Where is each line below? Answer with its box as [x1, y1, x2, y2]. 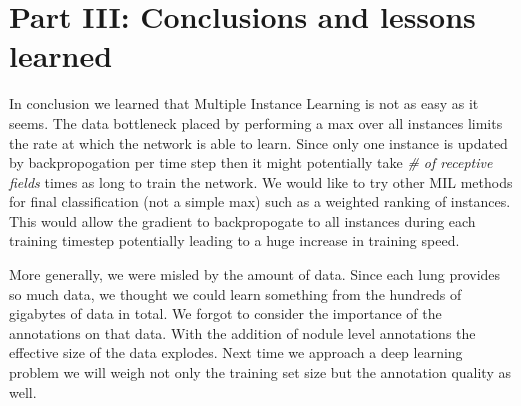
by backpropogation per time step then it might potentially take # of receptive [9, 152, 493, 173]
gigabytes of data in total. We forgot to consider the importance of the [9, 303, 442, 324]
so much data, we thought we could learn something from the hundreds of [9, 283, 462, 304]
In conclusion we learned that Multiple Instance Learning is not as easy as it [9, 93, 479, 114]
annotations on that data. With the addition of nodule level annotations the [9, 322, 476, 343]
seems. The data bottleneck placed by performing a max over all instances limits [9, 112, 503, 133]
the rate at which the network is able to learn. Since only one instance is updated [9, 132, 508, 153]
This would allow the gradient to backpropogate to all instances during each [9, 210, 476, 231]
